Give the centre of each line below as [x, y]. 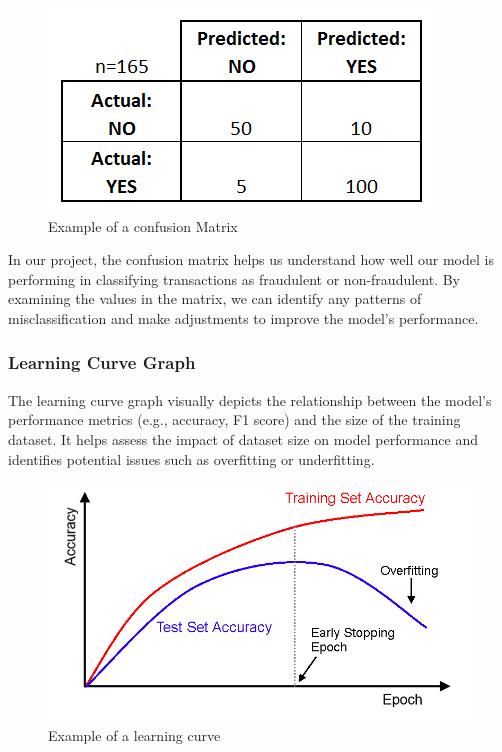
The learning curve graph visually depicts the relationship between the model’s [250, 399]
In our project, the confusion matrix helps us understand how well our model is [251, 259]
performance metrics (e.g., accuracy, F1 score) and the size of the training [234, 419]
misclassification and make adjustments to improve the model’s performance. [243, 317]
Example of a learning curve [134, 735]
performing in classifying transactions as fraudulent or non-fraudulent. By [234, 278]
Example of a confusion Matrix [143, 225]
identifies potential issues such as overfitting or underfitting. [191, 458]
